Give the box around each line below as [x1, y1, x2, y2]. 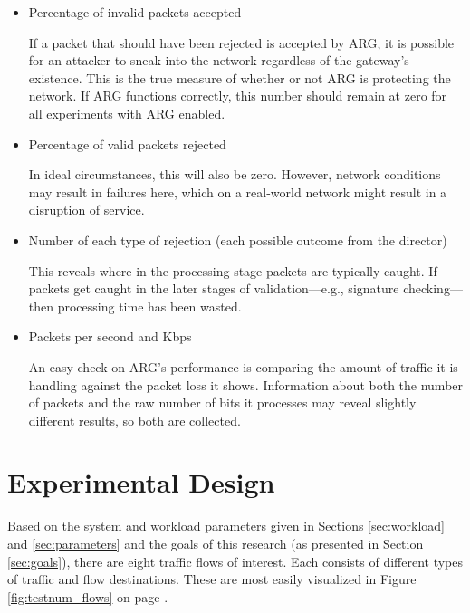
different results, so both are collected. [28, 410, 241, 429]
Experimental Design [7, 464, 275, 501]
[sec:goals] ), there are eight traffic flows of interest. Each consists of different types [7, 551, 464, 570]
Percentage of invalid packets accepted [28, 3, 242, 21]
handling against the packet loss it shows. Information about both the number [28, 375, 464, 394]
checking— [403, 279, 463, 298]
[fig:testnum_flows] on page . [7, 587, 168, 606]
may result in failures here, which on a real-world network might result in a [28, 182, 447, 201]
